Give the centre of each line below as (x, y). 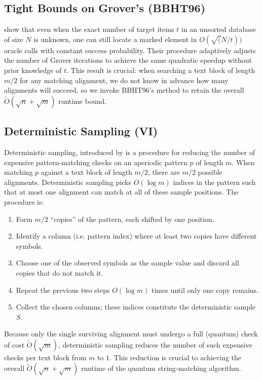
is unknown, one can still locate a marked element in (115, 39)
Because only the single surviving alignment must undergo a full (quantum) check (131, 334)
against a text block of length (86, 172)
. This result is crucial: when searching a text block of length (161, 70)
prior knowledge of (33, 70)
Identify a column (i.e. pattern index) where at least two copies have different (136, 236)
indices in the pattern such (214, 182)
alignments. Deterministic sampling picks (68, 182)
